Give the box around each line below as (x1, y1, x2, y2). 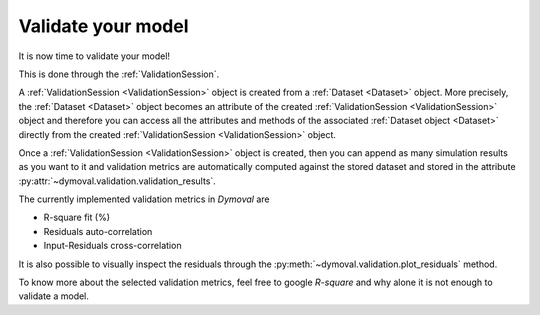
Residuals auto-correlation (43, 225, 153, 237)
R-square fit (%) (43, 211, 110, 224)
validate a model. (18, 290, 90, 302)
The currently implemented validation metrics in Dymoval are (18, 193, 270, 205)
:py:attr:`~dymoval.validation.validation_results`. (18, 175, 217, 187)
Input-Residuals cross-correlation (43, 240, 182, 252)
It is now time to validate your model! (18, 50, 170, 62)
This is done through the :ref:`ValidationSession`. (18, 68, 220, 80)
